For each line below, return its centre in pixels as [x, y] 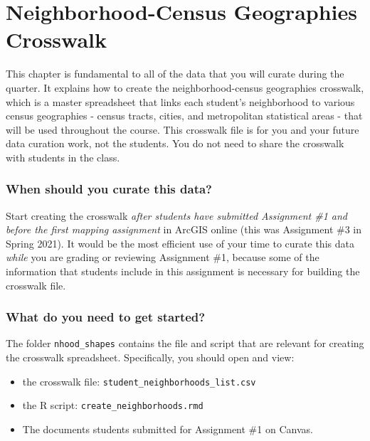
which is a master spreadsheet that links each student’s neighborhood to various [180, 101]
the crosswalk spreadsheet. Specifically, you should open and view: [150, 357]
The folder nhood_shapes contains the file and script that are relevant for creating [185, 343]
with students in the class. [63, 157]
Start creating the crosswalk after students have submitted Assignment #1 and [177, 215]
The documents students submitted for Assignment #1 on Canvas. [168, 429]
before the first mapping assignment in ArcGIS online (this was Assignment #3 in [184, 229]
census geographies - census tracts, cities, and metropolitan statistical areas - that [184, 116]
